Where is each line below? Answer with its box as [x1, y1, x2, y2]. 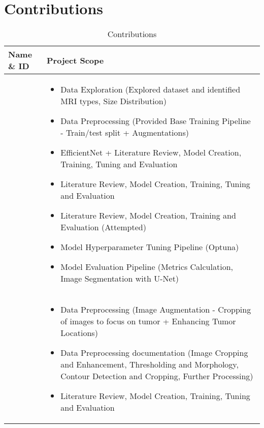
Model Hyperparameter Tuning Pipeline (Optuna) [60, 241, 239, 253]
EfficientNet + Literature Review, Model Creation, [60, 146, 242, 159]
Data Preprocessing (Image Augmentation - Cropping [60, 303, 251, 316]
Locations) [60, 327, 98, 339]
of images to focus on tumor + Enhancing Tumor [60, 315, 236, 327]
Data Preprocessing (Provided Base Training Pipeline [60, 115, 251, 127]
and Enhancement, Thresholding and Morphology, [60, 358, 239, 371]
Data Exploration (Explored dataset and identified [60, 83, 241, 96]
